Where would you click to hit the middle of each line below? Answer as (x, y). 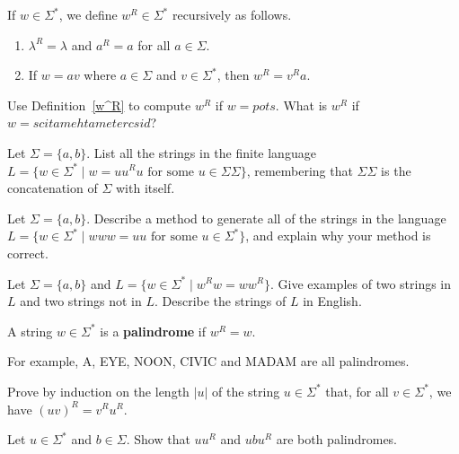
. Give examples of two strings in (361, 283)
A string (30, 331)
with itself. (145, 188)
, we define (88, 14)
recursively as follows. (232, 14)
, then (233, 75)
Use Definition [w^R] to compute (99, 105)
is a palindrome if (153, 331)
